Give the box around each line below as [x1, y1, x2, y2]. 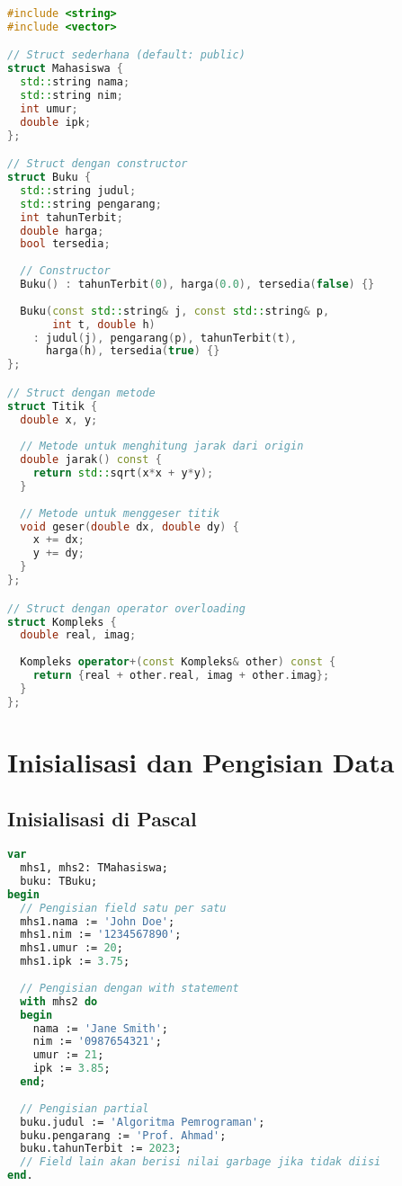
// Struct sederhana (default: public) [7, 49, 246, 62]
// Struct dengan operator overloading [7, 602, 246, 615]
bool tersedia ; [20, 237, 111, 251]
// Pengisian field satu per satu [20, 901, 227, 914]
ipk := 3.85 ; [32, 1062, 111, 1075]
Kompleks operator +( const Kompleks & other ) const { [20, 655, 336, 669]
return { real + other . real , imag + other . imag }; [32, 669, 330, 682]
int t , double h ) [52, 317, 156, 331]
